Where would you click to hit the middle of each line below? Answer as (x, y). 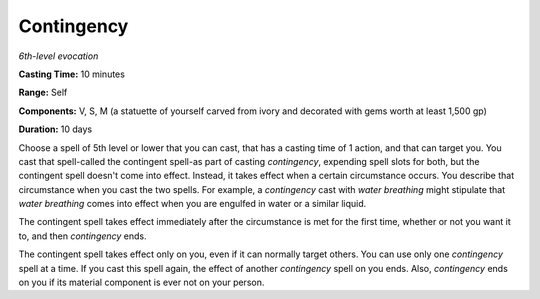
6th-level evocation (58, 56)
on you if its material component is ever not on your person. (141, 282)
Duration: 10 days (55, 129)
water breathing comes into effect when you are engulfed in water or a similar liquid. (192, 204)
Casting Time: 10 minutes (71, 74)
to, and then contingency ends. (82, 236)
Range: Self (43, 92)
